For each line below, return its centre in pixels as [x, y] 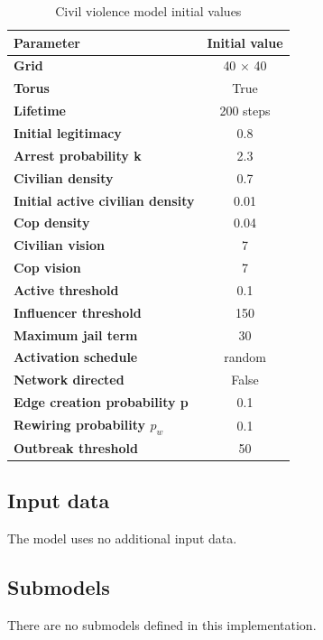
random [245, 357]
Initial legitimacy [68, 132]
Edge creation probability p [101, 402]
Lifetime [40, 111]
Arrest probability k [78, 155]
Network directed [69, 380]
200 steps [245, 111]
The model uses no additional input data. [122, 538]
